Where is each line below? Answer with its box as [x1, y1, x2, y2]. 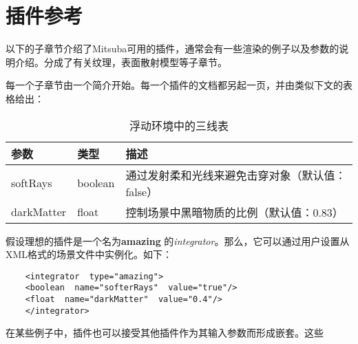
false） [125, 183, 158, 200]
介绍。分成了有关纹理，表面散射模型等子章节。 [14, 54, 227, 69]
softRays [11, 175, 52, 191]
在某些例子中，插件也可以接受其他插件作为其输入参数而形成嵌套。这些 [6, 325, 324, 340]
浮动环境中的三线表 [129, 117, 229, 133]
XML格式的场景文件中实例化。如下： [6, 247, 173, 261]
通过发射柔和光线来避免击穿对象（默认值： [125, 166, 346, 183]
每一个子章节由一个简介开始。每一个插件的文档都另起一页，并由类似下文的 [6, 78, 343, 92]
